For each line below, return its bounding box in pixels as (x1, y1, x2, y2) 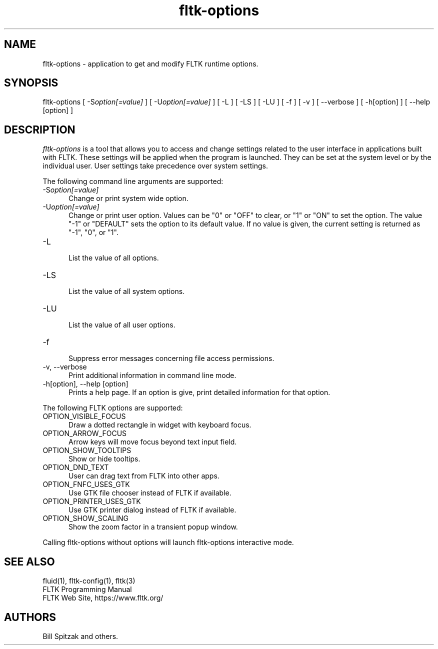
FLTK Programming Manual (42, 585, 132, 594)
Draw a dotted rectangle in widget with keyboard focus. (68, 420, 251, 429)
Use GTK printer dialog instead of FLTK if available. (68, 505, 236, 514)
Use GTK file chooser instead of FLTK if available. (68, 488, 231, 497)
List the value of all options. (68, 253, 159, 262)
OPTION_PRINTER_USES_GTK (42, 497, 141, 506)
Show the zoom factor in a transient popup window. (68, 522, 238, 531)
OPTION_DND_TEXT (42, 463, 109, 472)
